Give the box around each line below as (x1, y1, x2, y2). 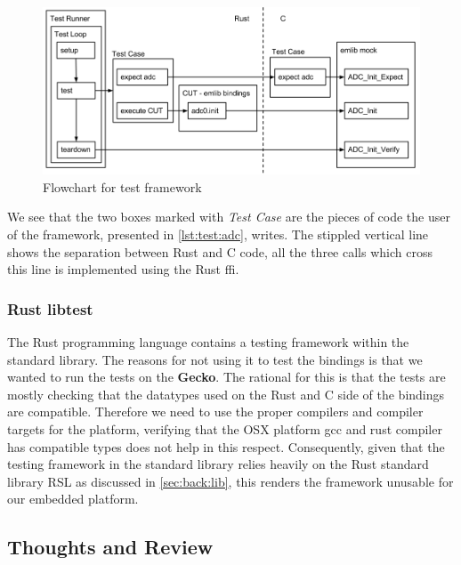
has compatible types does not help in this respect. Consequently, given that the (7, 437, 445, 456)
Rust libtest (7, 297, 93, 319)
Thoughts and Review (7, 533, 214, 561)
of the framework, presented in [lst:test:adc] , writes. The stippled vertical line (7, 225, 429, 244)
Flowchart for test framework (43, 177, 202, 196)
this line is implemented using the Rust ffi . (7, 260, 239, 278)
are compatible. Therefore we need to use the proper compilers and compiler (7, 402, 424, 421)
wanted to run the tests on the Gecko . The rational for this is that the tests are (7, 367, 446, 386)
